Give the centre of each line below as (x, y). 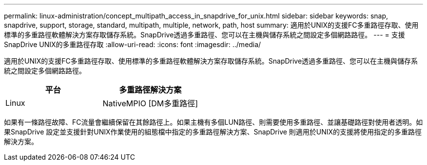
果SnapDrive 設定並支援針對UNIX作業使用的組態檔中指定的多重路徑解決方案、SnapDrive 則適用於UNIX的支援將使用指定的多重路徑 (213, 132)
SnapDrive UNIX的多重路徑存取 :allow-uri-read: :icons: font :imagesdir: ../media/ (133, 44)
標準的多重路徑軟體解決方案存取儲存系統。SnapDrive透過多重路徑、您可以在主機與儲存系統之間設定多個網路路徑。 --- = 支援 (204, 35)
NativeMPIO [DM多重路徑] (150, 103)
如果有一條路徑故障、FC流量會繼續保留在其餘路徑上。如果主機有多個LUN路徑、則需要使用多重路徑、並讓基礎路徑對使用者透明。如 (213, 122)
